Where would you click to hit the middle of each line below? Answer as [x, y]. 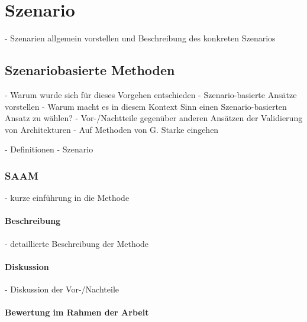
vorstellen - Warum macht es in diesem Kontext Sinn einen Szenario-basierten [146, 106]
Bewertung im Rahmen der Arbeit [77, 312]
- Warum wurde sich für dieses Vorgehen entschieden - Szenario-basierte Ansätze [151, 94]
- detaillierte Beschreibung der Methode [77, 243]
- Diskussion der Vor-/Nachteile [62, 289]
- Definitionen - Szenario [49, 149]
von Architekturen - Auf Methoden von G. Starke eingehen [112, 129]
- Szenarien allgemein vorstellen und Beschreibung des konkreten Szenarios [140, 38]
